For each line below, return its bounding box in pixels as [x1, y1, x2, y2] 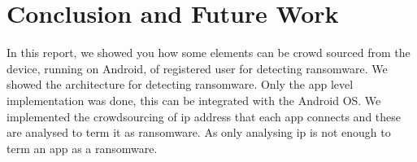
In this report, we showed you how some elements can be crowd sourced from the [7, 44, 410, 61]
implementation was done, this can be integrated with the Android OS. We [7, 91, 381, 108]
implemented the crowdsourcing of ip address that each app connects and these [7, 107, 402, 125]
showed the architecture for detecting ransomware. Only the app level [7, 76, 354, 93]
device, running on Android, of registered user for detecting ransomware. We [7, 59, 388, 77]
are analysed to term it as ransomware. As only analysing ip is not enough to [7, 124, 391, 141]
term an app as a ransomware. [7, 139, 158, 156]
